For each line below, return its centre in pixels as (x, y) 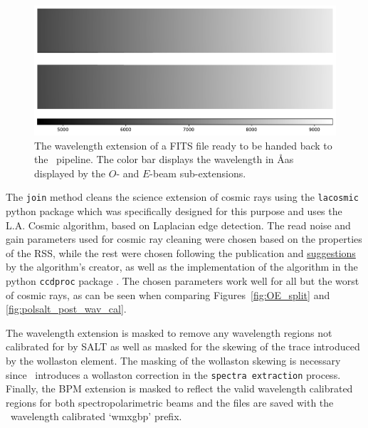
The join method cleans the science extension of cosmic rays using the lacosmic (182, 197)
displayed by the (70, 173)
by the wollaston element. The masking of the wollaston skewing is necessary (173, 360)
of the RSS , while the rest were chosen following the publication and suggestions (181, 252)
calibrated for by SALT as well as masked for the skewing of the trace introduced (183, 346)
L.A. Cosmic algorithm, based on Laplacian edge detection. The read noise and (178, 225)
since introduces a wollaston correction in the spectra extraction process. (173, 374)
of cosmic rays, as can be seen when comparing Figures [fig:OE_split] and (168, 294)
